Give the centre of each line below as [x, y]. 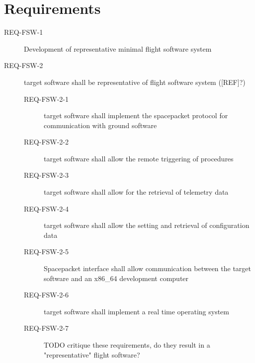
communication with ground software [100, 125]
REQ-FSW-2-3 [46, 175]
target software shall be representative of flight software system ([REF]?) [135, 82]
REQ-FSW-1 [24, 32]
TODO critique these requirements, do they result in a [127, 345]
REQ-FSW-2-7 [46, 328]
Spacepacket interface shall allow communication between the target [148, 268]
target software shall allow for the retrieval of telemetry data [136, 192]
